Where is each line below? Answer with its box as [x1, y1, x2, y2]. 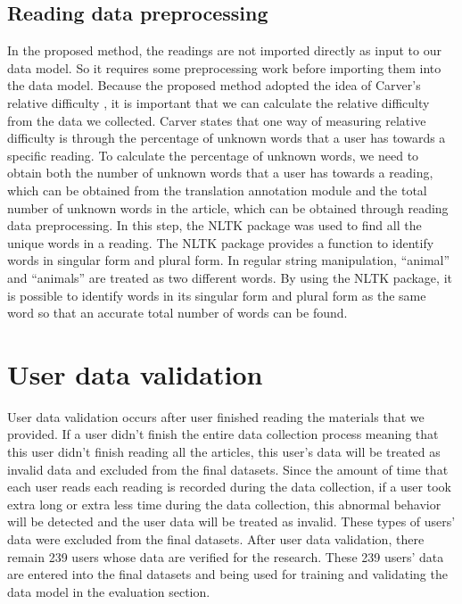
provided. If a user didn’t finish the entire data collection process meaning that [7, 425, 439, 443]
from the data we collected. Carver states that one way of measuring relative [7, 111, 426, 129]
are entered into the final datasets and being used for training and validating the [7, 565, 448, 583]
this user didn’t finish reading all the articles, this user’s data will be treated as [7, 443, 441, 461]
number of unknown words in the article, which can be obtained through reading [7, 198, 449, 217]
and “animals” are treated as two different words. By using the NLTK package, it [7, 268, 452, 286]
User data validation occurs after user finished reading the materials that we [7, 407, 425, 426]
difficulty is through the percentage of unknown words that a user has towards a [7, 128, 446, 147]
